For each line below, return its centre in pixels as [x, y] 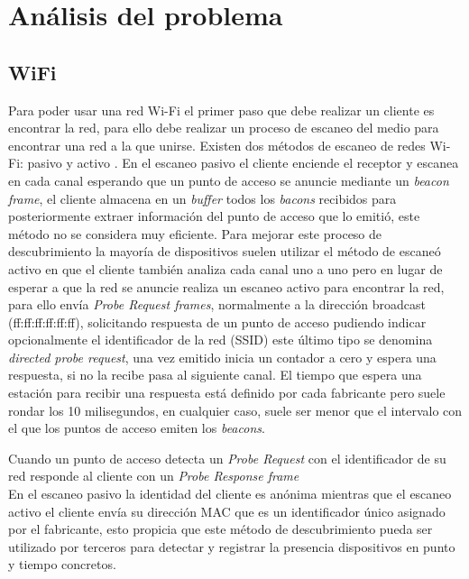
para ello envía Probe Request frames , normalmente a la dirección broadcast [217, 304]
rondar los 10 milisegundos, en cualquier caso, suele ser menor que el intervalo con [235, 410]
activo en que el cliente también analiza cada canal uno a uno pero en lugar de [225, 268]
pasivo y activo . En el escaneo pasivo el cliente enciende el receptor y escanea [243, 163]
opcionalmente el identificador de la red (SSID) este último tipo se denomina [221, 340]
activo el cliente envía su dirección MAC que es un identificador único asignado [227, 511]
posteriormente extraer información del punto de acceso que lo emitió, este [214, 216]
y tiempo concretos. [62, 564]
